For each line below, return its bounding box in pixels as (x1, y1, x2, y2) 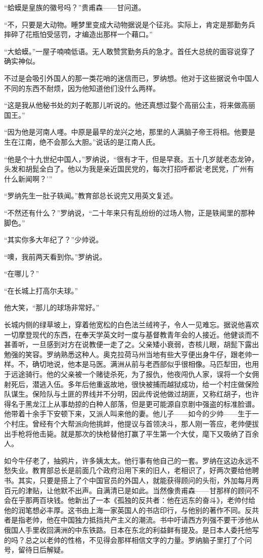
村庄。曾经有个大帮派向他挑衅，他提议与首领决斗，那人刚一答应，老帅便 (11, 418, 252, 428)
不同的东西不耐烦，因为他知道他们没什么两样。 (4, 82, 160, 93)
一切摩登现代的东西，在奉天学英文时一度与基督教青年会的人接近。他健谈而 (4, 329, 252, 339)
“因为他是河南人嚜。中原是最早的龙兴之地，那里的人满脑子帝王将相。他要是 (4, 126, 255, 137)
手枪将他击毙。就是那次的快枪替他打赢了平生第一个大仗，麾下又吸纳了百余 (11, 428, 259, 439)
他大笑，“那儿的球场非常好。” (4, 302, 100, 313)
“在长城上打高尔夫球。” (4, 285, 78, 295)
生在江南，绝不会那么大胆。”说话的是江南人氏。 (4, 136, 160, 147)
